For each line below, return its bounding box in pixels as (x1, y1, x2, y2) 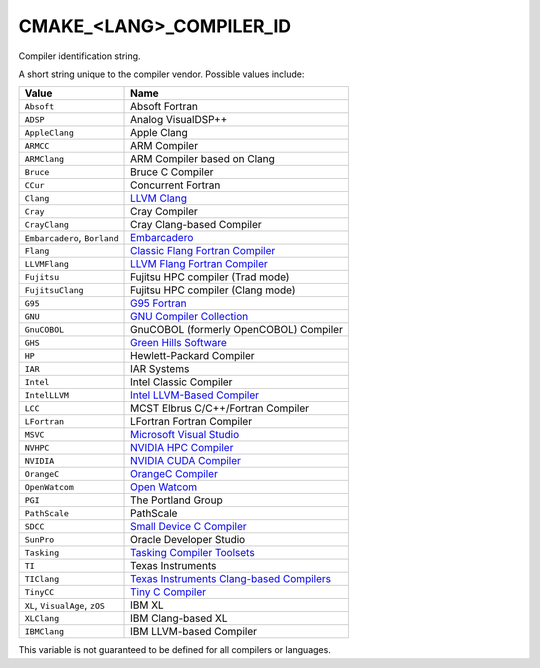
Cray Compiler (130, 205, 199, 219)
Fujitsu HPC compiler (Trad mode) (130, 270, 290, 284)
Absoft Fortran (130, 100, 199, 114)
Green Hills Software (130, 336, 227, 350)
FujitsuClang (24, 285, 84, 295)
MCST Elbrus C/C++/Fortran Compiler (130, 401, 310, 415)
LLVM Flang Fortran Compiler (130, 257, 269, 271)
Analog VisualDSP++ (130, 113, 228, 127)
